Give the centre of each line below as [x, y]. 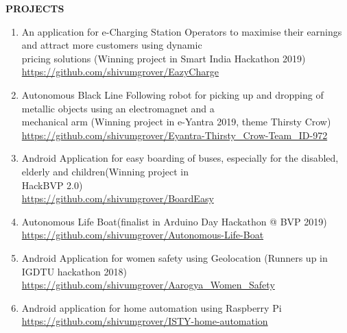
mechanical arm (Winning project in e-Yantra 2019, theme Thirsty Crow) [176, 122]
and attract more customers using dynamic [112, 45]
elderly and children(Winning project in [105, 171]
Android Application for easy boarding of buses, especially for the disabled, [180, 158]
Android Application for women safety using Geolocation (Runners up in [175, 257]
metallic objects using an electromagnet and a [118, 108]
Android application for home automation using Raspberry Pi [152, 307]
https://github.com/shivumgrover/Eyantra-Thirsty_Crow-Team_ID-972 [175, 135]
